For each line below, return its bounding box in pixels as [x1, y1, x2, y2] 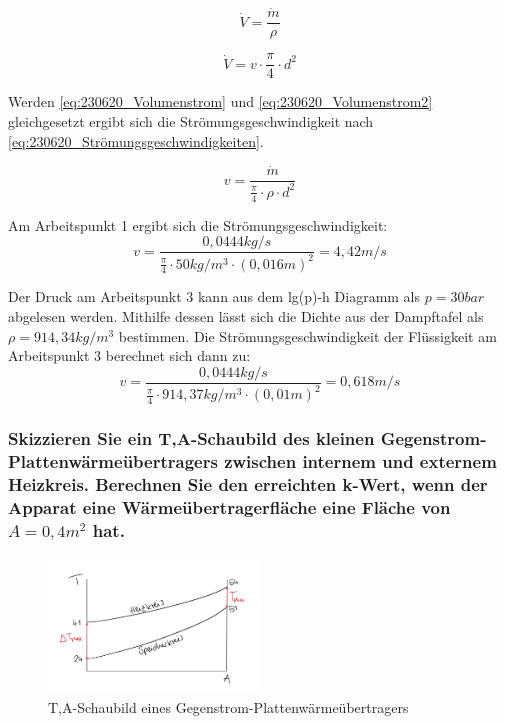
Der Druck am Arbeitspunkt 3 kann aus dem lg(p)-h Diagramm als [8, 286, 421, 307]
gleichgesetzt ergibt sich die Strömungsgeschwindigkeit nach [8, 110, 374, 131]
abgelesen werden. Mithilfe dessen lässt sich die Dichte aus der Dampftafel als [8, 306, 484, 326]
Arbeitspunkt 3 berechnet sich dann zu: [8, 345, 251, 366]
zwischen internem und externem [224, 448, 497, 473]
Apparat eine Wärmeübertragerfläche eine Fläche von [8, 494, 451, 519]
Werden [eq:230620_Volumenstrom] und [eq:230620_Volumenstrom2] [8, 91, 433, 112]
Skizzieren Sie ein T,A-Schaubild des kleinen [8, 425, 375, 450]
